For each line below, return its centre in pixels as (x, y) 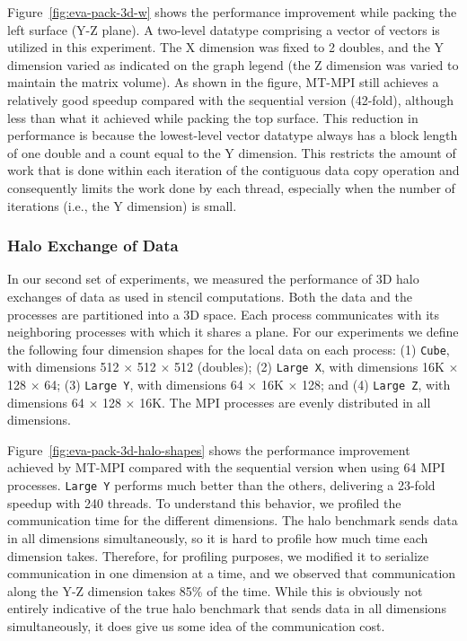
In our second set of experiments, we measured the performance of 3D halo (213, 279)
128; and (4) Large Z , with (376, 385)
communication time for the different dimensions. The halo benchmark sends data (233, 520)
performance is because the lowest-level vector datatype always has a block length (233, 135)
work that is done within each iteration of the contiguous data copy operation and (233, 170)
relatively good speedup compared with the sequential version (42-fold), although (230, 99)
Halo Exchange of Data (93, 246)
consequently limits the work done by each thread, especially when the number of (231, 187)
